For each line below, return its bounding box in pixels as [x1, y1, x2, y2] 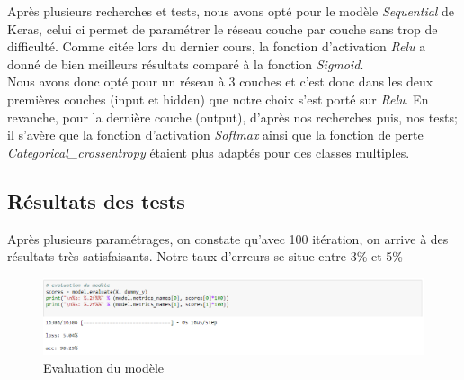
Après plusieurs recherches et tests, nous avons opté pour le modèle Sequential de [7, 2, 455, 20]
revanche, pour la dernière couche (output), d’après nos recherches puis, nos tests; [7, 107, 458, 126]
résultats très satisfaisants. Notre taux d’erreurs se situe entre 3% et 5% [7, 247, 404, 266]
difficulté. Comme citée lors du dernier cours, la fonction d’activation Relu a [7, 37, 426, 56]
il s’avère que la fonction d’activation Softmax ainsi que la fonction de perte [7, 125, 424, 144]
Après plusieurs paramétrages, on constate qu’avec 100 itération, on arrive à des [7, 229, 449, 248]
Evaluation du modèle [43, 357, 164, 376]
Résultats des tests [7, 186, 185, 214]
